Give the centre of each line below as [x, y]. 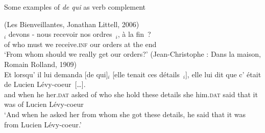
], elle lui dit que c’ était [223, 74]
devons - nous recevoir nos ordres [60, 34]
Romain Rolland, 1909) [40, 64]
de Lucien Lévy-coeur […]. [45, 84]
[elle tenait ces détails [146, 74]
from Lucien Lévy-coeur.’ [43, 124]
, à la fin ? [134, 34]
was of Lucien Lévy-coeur [44, 104]
